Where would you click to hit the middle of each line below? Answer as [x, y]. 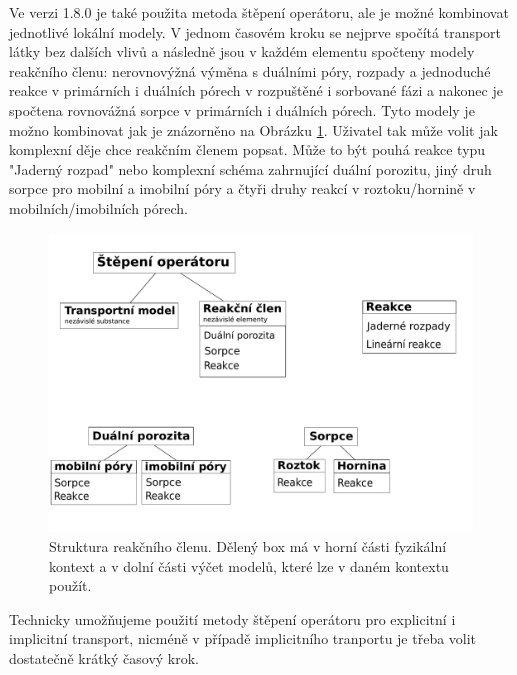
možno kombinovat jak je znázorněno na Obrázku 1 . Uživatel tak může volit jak [253, 129]
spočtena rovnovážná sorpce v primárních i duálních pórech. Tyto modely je [242, 109]
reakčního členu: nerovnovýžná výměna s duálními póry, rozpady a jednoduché [250, 70]
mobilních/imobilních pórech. [98, 207]
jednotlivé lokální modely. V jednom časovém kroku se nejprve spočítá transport [255, 31]
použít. [70, 585]
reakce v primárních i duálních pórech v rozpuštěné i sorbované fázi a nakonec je [256, 90]
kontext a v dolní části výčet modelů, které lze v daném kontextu [249, 565]
